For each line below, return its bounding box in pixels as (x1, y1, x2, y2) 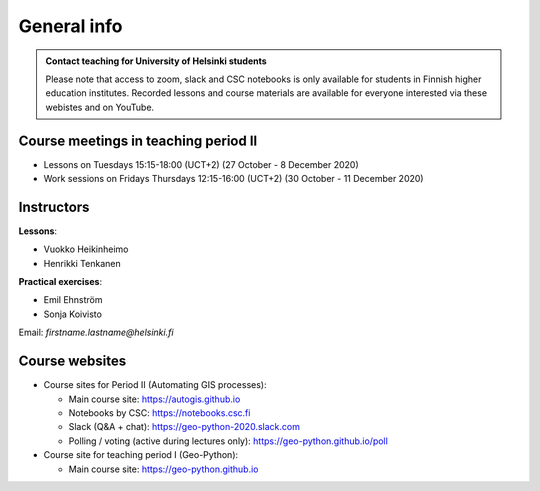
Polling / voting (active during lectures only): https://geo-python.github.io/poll (68, 435, 389, 447)
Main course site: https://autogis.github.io (68, 393, 241, 405)
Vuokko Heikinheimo (43, 243, 129, 255)
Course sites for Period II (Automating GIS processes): (43, 379, 267, 391)
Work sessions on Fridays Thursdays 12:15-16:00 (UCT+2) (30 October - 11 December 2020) (43, 173, 424, 185)
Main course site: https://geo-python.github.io (68, 463, 259, 475)
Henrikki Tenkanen (43, 257, 121, 269)
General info (18, 15, 124, 37)
